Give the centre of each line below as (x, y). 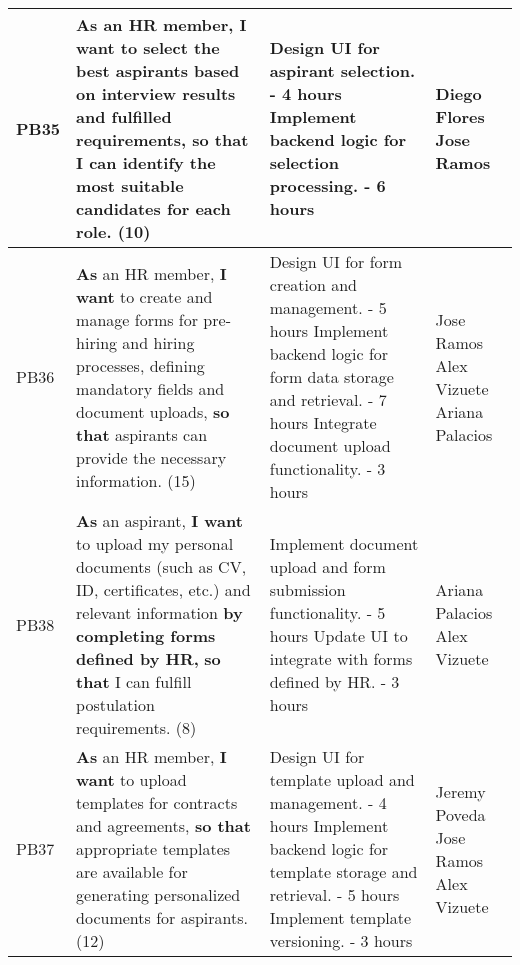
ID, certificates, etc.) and (163, 589)
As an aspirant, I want (159, 520)
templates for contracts (157, 802)
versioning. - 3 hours (341, 940)
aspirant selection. (342, 70)
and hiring (158, 342)
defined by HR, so (148, 658)
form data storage (331, 376)
